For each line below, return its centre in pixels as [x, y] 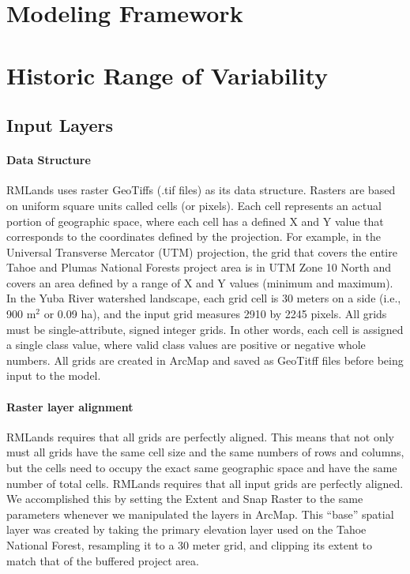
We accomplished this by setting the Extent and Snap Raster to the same [185, 499]
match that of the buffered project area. [103, 560]
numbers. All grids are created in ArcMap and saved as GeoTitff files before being [205, 360]
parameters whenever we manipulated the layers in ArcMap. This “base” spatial [200, 514]
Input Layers [60, 125]
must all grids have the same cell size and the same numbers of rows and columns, [205, 452]
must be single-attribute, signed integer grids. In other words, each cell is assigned [205, 329]
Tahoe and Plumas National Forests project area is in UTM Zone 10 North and [199, 267]
